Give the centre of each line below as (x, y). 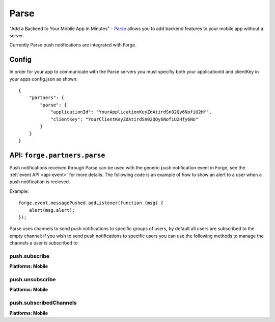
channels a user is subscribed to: (44, 243)
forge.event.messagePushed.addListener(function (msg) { (91, 203)
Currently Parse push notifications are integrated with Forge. (73, 45)
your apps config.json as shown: (44, 79)
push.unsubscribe (33, 280)
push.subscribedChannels (43, 303)
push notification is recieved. (40, 182)
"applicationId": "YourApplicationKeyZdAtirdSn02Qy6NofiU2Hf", (131, 112)
